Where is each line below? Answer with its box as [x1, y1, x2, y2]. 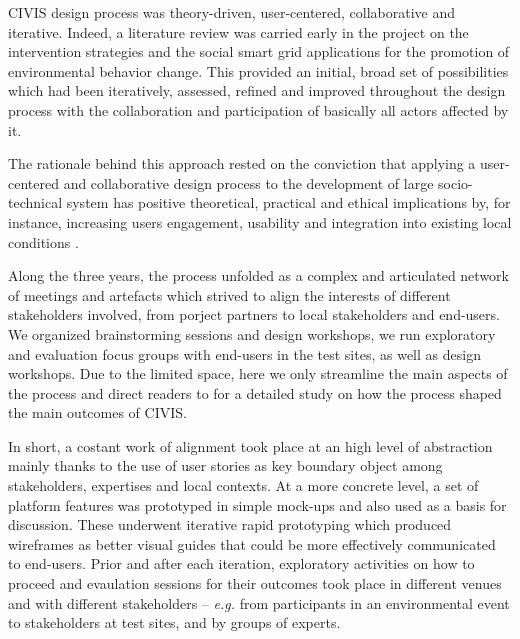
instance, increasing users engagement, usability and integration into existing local [8, 211, 512, 232]
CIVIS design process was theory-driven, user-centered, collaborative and [8, 2, 456, 22]
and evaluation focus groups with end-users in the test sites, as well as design [8, 343, 481, 364]
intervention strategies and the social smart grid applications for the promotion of [8, 41, 510, 62]
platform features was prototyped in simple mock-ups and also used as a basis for [8, 494, 507, 515]
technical [8, 192, 63, 213]
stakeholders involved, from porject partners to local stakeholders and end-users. [8, 304, 500, 325]
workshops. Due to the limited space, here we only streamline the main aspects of [8, 363, 508, 384]
